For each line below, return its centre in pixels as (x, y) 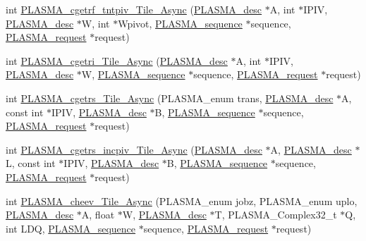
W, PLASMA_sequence (133, 74)
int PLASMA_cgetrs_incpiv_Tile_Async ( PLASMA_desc (134, 149)
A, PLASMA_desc (311, 149)
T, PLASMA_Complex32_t (276, 215)
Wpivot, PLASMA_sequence (180, 23)
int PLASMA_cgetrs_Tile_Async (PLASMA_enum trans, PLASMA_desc (170, 98)
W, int (96, 23)
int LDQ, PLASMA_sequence (71, 228)
